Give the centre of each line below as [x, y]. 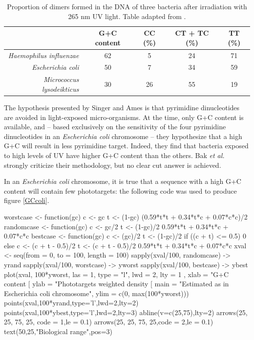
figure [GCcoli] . [27, 200]
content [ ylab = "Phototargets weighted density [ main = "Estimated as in [116, 284]
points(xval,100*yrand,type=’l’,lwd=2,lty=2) [71, 303]
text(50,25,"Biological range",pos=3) [58, 331]
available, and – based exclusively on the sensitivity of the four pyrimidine [115, 127]
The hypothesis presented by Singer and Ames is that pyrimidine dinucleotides [122, 107]
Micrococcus [61, 79]
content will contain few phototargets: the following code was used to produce [120, 190]
